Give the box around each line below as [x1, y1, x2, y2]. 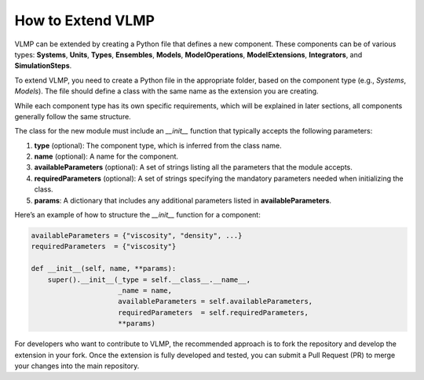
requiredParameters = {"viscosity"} [31, 242, 177, 251]
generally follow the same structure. [14, 111, 131, 121]
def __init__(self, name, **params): [31, 264, 177, 273]
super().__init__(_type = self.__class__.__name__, [47, 275, 251, 284]
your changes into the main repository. [14, 361, 140, 371]
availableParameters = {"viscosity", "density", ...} [31, 232, 243, 239]
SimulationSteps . [14, 61, 72, 71]
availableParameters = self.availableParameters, [118, 297, 313, 306]
